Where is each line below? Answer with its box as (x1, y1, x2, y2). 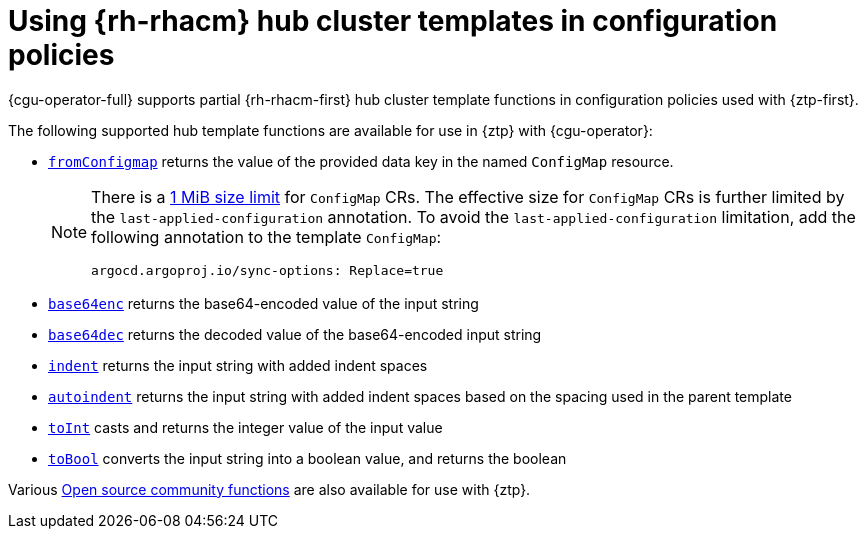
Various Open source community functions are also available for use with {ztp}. (8, 480, 531, 498)
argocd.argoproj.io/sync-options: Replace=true (91, 262, 444, 278)
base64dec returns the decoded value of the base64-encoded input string (48, 325, 542, 343)
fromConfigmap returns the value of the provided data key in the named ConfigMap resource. (48, 152, 674, 170)
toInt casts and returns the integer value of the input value (48, 418, 443, 436)
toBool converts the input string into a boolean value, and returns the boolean (48, 449, 567, 467)
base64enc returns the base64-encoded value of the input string (48, 294, 479, 312)
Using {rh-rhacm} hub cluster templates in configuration (8, 4, 778, 38)
